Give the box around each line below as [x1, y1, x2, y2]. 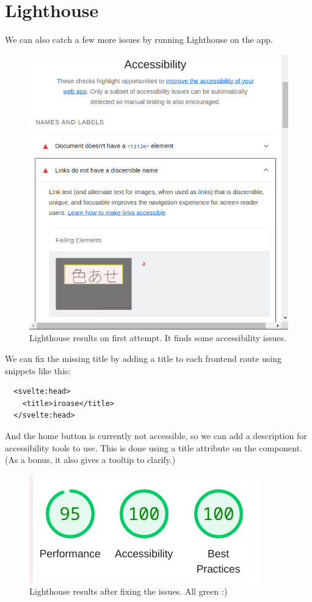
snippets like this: [5, 364, 71, 377]
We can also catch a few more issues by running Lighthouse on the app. [5, 33, 273, 46]
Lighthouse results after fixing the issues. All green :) [29, 585, 228, 598]
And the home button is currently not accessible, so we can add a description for [5, 429, 307, 442]
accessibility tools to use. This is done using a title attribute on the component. [5, 441, 303, 454]
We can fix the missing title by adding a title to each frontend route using [5, 352, 281, 364]
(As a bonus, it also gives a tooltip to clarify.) [5, 453, 176, 466]
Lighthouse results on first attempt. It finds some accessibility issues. [29, 331, 287, 344]
